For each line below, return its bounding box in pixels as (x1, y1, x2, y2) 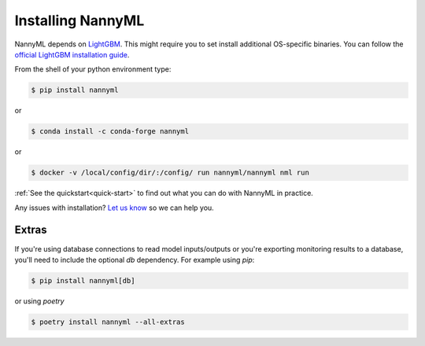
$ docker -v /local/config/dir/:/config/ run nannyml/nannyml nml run (31, 168, 310, 177)
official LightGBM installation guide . (14, 50, 130, 59)
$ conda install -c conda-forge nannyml (31, 127, 189, 136)
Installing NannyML (14, 12, 145, 29)
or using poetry (14, 296, 65, 306)
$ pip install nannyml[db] (31, 276, 135, 285)
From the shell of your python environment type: (14, 64, 172, 74)
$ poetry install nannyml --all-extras (31, 317, 185, 326)
